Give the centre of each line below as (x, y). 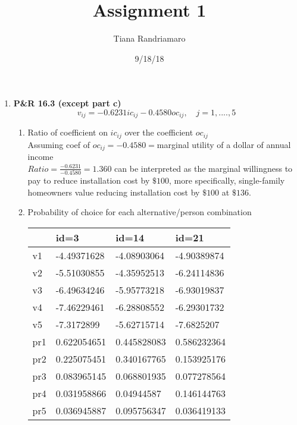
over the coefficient (159, 132)
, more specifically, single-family (227, 180)
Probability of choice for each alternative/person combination (140, 212)
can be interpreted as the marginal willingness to (204, 168)
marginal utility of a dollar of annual (224, 144)
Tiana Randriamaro (149, 38)
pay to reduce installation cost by (89, 180)
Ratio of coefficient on (68, 132)
